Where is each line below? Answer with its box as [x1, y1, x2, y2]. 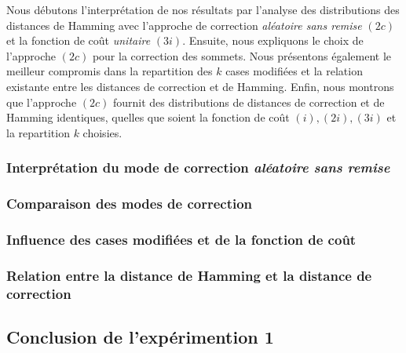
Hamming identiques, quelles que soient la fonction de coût [6, 109, 290, 126]
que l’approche [6, 93, 77, 110]
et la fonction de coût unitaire [6, 32, 151, 49]
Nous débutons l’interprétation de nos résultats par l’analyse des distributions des [6, 2, 400, 17]
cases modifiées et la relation [225, 63, 363, 79]
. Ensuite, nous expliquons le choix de [182, 32, 364, 49]
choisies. [82, 124, 123, 140]
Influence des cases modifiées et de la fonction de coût [6, 229, 357, 249]
